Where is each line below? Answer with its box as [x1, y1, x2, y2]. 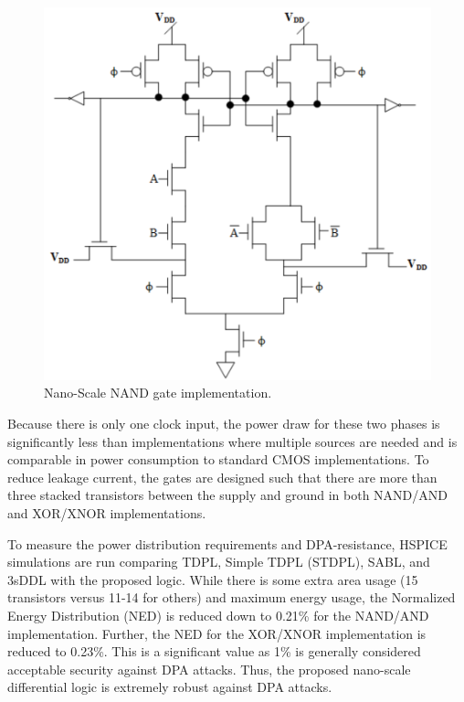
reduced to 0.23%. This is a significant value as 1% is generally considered [7, 642, 421, 661]
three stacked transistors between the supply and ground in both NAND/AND [7, 485, 448, 505]
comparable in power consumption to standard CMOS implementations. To [7, 450, 429, 469]
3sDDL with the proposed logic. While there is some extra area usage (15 [7, 569, 418, 589]
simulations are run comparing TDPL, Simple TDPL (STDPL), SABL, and [7, 552, 430, 571]
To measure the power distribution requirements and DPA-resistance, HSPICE [7, 534, 448, 553]
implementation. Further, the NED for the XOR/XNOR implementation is [7, 623, 427, 643]
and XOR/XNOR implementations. [7, 503, 206, 522]
